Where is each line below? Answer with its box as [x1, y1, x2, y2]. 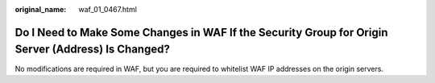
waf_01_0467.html [78, 5, 137, 14]
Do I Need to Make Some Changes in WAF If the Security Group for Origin [14, 25, 388, 39]
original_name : [14, 5, 67, 14]
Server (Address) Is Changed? [14, 43, 171, 56]
